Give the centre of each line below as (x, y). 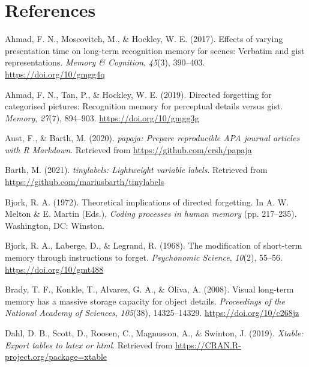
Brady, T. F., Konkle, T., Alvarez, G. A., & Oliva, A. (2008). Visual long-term (149, 289)
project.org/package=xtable (56, 356)
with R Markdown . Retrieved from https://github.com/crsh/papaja (128, 149)
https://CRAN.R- (208, 344)
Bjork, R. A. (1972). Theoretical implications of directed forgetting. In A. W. (147, 202)
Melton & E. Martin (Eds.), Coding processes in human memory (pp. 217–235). (151, 214)
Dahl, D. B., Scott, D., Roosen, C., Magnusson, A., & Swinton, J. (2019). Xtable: (154, 333)
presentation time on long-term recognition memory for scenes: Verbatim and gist (155, 50)
